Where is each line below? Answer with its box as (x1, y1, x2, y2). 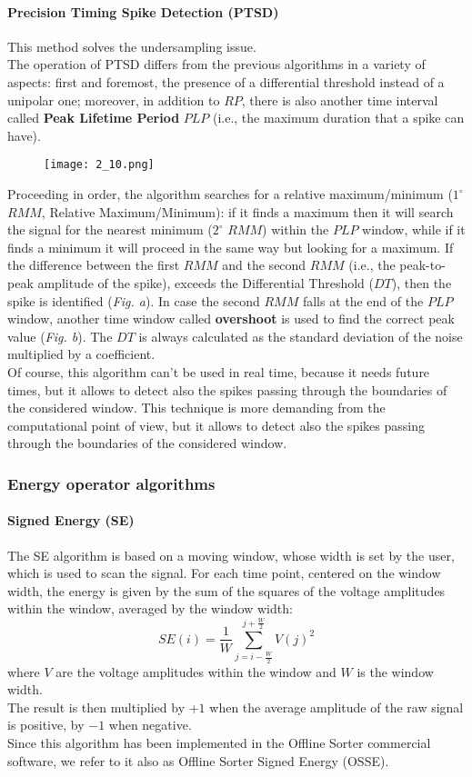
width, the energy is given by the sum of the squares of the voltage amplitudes (7, 581, 446, 600)
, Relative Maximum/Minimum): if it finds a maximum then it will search (41, 202, 454, 221)
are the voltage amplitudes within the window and (55, 662, 336, 681)
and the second (222, 255, 306, 274)
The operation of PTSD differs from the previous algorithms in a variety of (7, 55, 426, 74)
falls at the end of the (302, 291, 424, 310)
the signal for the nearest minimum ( (7, 220, 213, 239)
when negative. (108, 715, 192, 734)
